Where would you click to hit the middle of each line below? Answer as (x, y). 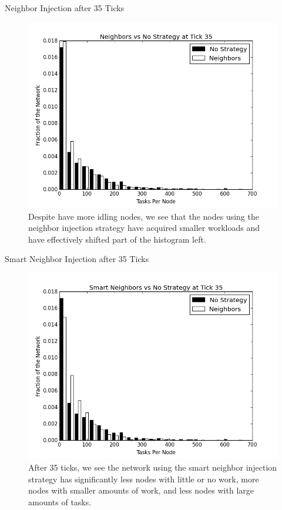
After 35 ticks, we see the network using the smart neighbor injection (153, 467)
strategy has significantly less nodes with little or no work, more (144, 479)
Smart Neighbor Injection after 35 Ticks (77, 259)
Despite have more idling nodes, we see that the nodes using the (144, 216)
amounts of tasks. (60, 501)
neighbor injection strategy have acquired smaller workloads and (144, 228)
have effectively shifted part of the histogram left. (117, 239)
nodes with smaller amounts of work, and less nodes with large (141, 490)
